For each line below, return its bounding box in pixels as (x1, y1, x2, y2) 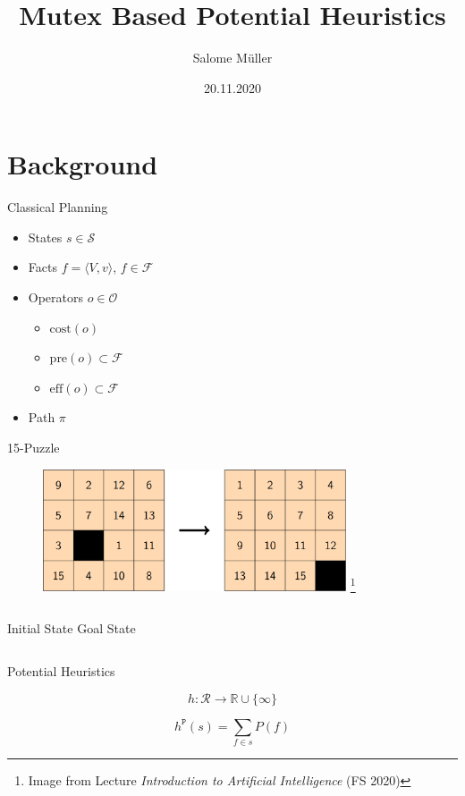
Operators (28, 288, 84, 307)
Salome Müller (192, 48, 273, 67)
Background (7, 146, 158, 182)
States (28, 227, 63, 246)
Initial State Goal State (7, 619, 136, 638)
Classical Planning (7, 198, 108, 216)
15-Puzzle (7, 438, 60, 456)
